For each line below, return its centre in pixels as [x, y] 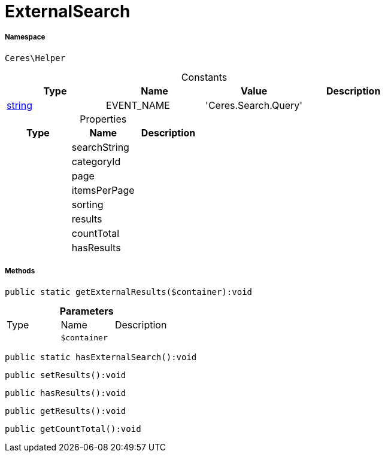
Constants [204, 77]
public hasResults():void [66, 393]
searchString [100, 147]
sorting [87, 204]
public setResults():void [66, 375]
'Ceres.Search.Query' [254, 105]
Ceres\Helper [35, 58]
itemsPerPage [103, 190]
